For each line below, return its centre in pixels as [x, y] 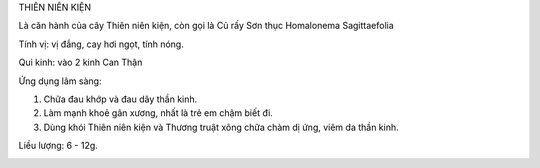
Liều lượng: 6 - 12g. [58, 146]
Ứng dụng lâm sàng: [60, 81]
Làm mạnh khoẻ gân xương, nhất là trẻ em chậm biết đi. [158, 113]
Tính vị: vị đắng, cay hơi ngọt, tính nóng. [101, 44]
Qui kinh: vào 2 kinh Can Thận [80, 62]
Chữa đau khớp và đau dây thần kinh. [120, 99]
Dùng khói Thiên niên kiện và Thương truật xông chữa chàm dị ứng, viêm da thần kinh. [221, 127]
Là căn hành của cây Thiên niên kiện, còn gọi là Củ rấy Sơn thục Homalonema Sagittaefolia [206, 26]
